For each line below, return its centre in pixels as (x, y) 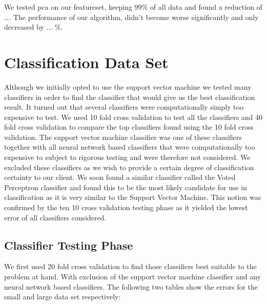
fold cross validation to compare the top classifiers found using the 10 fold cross (129, 127)
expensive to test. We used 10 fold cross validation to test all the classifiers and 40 (133, 117)
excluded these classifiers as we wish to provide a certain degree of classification (129, 167)
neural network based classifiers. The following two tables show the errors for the (131, 286)
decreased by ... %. (34, 27)
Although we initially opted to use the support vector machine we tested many (128, 86)
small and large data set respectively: (63, 297)
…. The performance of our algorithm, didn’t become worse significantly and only (131, 17)
